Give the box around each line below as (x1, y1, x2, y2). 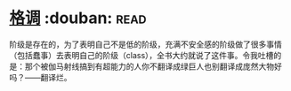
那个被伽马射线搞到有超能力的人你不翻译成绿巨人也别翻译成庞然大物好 (24, 61, 282, 72)
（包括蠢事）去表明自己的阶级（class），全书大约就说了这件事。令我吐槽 (9, 49, 274, 60)
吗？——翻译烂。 (9, 72, 72, 82)
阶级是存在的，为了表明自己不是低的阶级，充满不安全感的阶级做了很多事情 (9, 39, 282, 49)
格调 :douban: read (9, 8, 147, 28)
